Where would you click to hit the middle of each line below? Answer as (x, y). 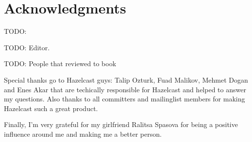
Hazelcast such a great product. (51, 108)
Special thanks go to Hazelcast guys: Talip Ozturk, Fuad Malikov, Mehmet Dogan (126, 79)
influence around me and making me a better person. (83, 134)
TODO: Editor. (27, 47)
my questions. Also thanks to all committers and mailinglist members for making (125, 99)
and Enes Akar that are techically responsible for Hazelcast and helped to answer (125, 89)
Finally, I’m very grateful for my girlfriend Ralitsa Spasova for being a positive (121, 124)
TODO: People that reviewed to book (60, 64)
